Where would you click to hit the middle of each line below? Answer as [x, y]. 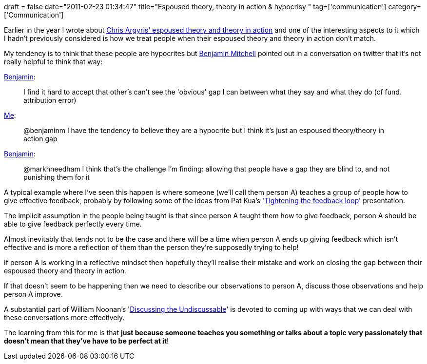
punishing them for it [57, 177]
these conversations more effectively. [64, 317]
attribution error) [50, 100]
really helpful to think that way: [53, 62]
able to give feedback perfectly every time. [73, 224]
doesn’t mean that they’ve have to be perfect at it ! [87, 341]
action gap [40, 139]
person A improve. [33, 294]
